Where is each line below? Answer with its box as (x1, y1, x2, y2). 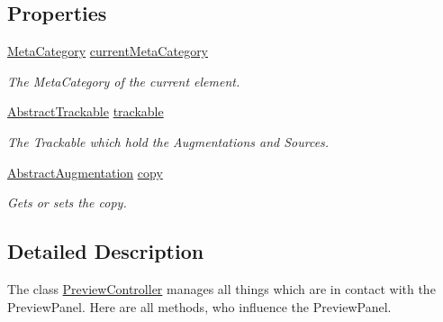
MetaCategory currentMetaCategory (7, 41, 209, 60)
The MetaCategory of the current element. (7, 71, 240, 90)
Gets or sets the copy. (7, 193, 127, 212)
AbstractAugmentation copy (7, 162, 163, 181)
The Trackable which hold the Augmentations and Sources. (7, 132, 330, 151)
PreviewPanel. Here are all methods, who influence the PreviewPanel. (7, 297, 392, 316)
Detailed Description (7, 237, 204, 265)
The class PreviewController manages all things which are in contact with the (7, 279, 436, 298)
